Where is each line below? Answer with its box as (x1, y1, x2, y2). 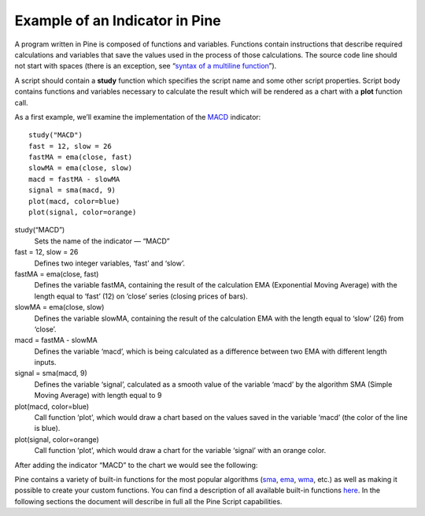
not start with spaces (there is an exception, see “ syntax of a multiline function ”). (14, 61, 277, 71)
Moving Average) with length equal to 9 (34, 391, 162, 400)
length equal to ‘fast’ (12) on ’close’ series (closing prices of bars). (34, 291, 248, 301)
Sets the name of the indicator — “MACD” (34, 236, 170, 246)
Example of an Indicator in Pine (14, 12, 222, 29)
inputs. (34, 358, 57, 367)
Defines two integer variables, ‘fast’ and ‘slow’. (34, 258, 185, 268)
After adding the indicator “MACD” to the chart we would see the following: (14, 460, 258, 470)
